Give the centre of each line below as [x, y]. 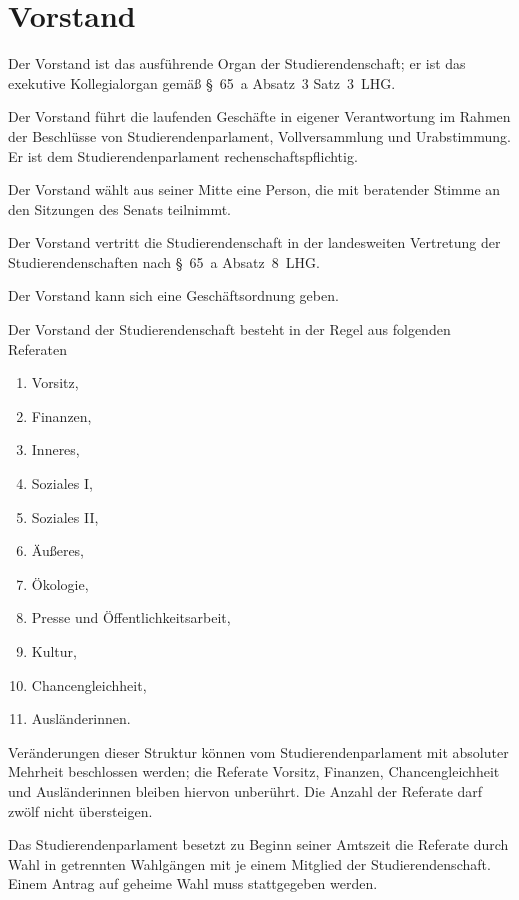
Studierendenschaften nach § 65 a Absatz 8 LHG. [164, 261]
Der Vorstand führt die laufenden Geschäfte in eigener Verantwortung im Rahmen [259, 116]
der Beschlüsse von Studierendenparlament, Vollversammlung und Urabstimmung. [259, 135]
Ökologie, [60, 583]
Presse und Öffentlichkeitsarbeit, [131, 617]
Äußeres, [58, 550]
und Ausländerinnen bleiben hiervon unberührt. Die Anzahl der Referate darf [245, 790]
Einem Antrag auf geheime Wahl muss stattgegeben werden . [193, 883]
